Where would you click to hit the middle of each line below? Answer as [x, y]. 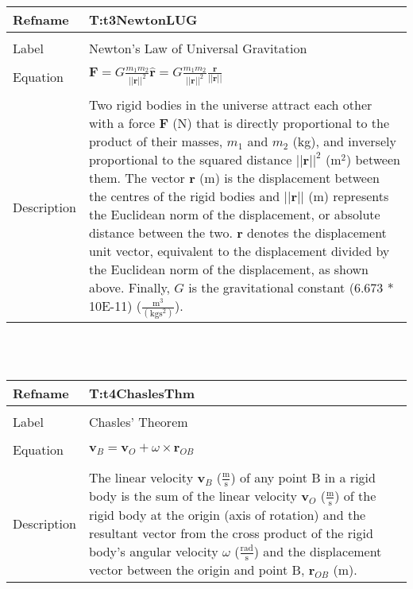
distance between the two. [160, 233]
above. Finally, [129, 288]
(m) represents [349, 196]
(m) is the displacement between [289, 178]
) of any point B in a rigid [303, 477]
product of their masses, [156, 141]
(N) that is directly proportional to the [281, 123]
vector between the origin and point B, [197, 570]
